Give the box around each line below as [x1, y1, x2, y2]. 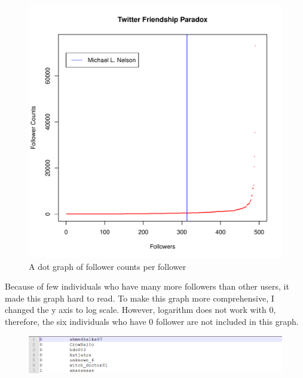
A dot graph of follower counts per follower [29, 260, 186, 272]
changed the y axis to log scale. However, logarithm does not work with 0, [5, 303, 276, 316]
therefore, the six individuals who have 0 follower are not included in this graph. [5, 315, 299, 327]
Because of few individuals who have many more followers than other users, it [5, 280, 289, 293]
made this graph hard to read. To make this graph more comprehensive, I [5, 291, 274, 304]
